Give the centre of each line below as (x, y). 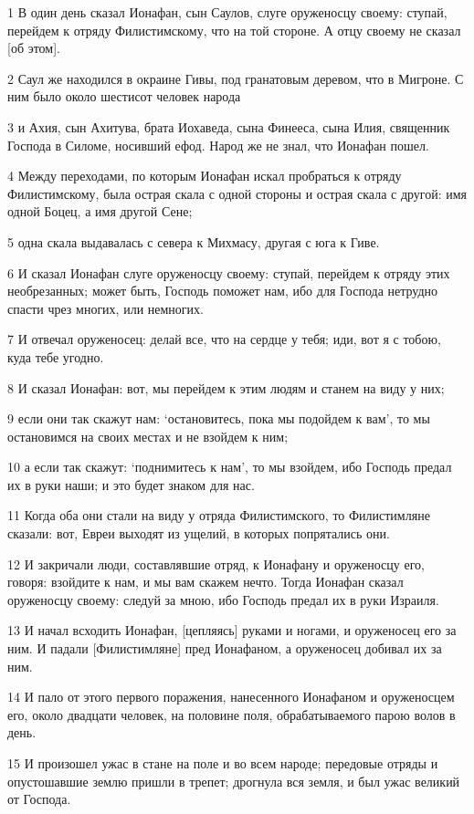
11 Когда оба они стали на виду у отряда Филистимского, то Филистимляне (219, 515)
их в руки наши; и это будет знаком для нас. (131, 484)
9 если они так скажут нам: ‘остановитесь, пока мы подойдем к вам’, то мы (219, 418)
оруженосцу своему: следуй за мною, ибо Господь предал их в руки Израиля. (223, 599)
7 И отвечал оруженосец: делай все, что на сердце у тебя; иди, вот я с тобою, (224, 339)
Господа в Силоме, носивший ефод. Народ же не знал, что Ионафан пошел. (218, 145)
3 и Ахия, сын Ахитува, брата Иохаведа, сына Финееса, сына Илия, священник (229, 126)
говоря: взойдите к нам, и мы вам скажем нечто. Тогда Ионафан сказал (205, 582)
